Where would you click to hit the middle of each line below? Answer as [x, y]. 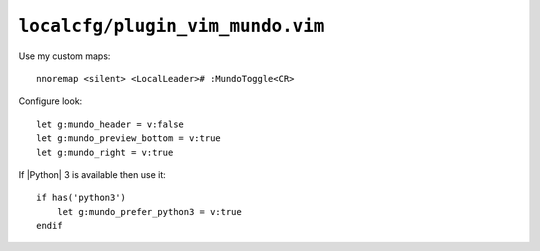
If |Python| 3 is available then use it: [92, 174]
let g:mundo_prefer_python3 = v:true [149, 211]
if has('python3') [81, 198]
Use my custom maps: [64, 56]
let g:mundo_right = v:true [105, 152]
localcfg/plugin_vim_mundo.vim [171, 26]
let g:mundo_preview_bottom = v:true [129, 138]
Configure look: [50, 101]
